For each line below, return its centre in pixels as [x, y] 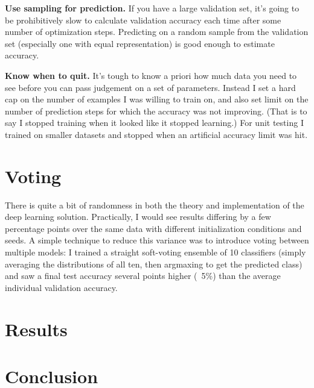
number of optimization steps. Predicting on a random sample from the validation [157, 32]
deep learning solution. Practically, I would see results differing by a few [138, 217]
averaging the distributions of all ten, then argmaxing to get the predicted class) [154, 264]
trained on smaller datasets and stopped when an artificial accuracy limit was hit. [156, 134]
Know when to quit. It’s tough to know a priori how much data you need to [151, 75]
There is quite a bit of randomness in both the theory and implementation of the [155, 205]
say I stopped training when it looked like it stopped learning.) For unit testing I [154, 123]
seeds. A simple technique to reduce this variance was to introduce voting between [157, 240]
